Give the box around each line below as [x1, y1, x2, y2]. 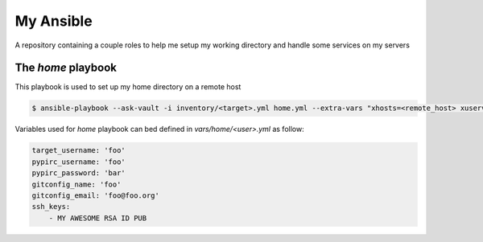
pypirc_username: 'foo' [31, 157, 126, 166]
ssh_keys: [31, 202, 71, 211]
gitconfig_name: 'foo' [31, 179, 122, 189]
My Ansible [14, 12, 93, 30]
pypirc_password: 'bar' [31, 169, 126, 178]
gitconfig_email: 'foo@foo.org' [31, 191, 160, 200]
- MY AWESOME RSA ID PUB [48, 213, 147, 223]
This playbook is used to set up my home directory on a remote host [14, 82, 242, 92]
